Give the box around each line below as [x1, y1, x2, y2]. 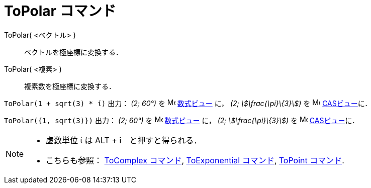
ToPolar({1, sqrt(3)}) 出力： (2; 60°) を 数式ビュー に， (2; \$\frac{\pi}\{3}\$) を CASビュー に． [4, 116, 359, 125]
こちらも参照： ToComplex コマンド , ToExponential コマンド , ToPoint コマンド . [46, 155, 344, 165]
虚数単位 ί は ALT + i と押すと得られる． [46, 135, 202, 145]
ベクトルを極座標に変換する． [24, 47, 123, 56]
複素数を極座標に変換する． [24, 81, 116, 90]
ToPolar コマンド [4, 3, 116, 20]
